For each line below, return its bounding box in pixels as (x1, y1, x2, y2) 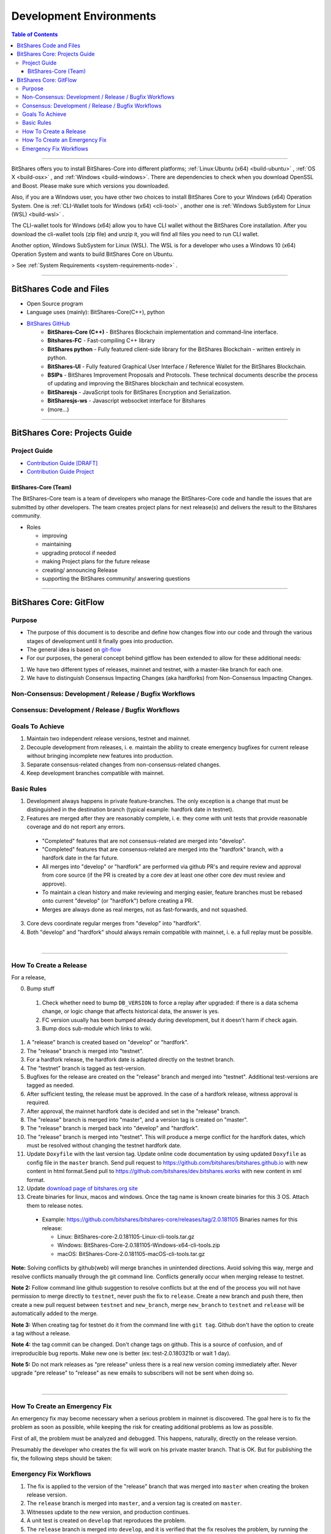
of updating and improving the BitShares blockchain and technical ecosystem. (47, 380, 245, 387)
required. (26, 1099, 50, 1106)
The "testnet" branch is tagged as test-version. (26, 1065, 146, 1072)
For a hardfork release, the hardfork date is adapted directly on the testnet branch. (26, 1056, 235, 1063)
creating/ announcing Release (42, 566, 118, 574)
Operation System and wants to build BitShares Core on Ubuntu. (11, 250, 174, 258)
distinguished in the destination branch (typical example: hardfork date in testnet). (26, 806, 234, 813)
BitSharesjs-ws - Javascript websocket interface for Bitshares (47, 397, 206, 404)
